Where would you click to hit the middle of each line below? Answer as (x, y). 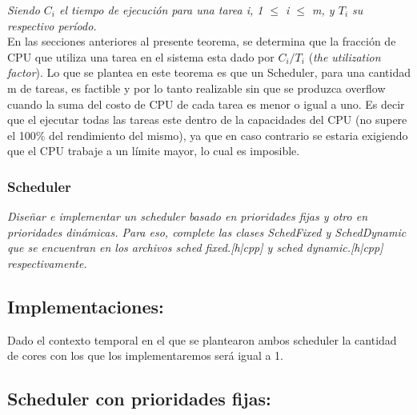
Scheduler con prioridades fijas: (139, 399)
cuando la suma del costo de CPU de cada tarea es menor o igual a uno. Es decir (206, 104)
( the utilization (345, 56)
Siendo (24, 10)
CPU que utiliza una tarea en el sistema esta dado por (141, 56)
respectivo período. (52, 25)
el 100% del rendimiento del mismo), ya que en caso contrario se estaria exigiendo (208, 135)
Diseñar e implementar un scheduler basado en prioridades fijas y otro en (188, 216)
